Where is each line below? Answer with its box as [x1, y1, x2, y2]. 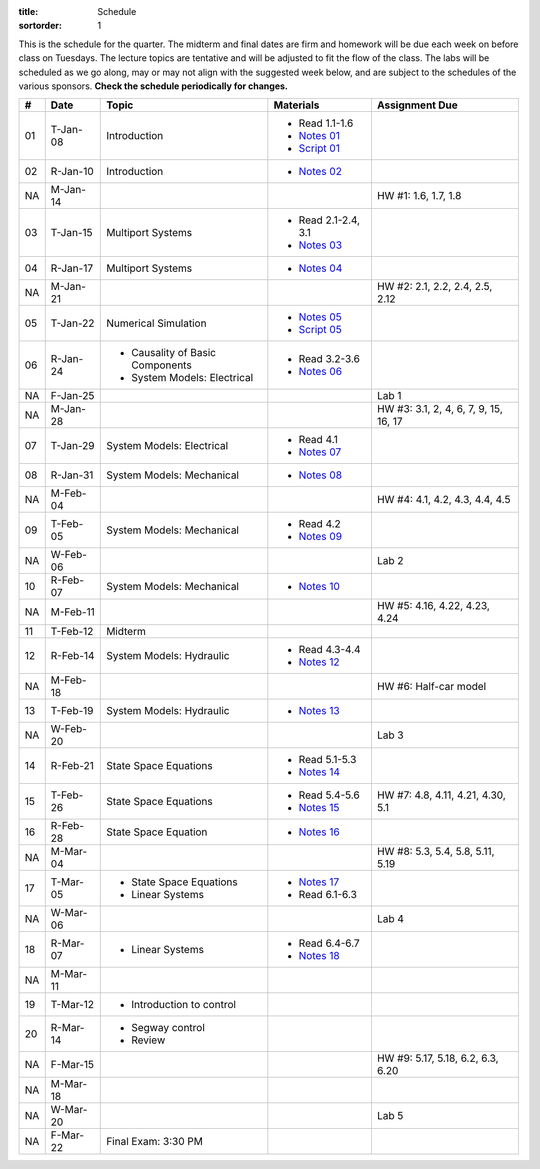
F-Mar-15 [50, 1058, 95, 1072]
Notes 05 [298, 310, 342, 324]
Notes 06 [298, 365, 343, 379]
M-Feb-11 [50, 605, 95, 619]
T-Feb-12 [50, 625, 94, 639]
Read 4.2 [298, 517, 342, 531]
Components [131, 358, 192, 372]
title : [18, 6, 39, 17]
